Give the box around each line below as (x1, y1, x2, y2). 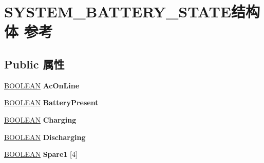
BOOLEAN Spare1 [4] (4, 149, 78, 159)
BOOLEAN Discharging (4, 131, 86, 142)
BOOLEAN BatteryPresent (4, 97, 99, 108)
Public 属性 (4, 56, 65, 72)
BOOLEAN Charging (4, 114, 77, 125)
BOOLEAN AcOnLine (4, 80, 80, 90)
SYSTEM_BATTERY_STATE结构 (4, 1, 260, 22)
